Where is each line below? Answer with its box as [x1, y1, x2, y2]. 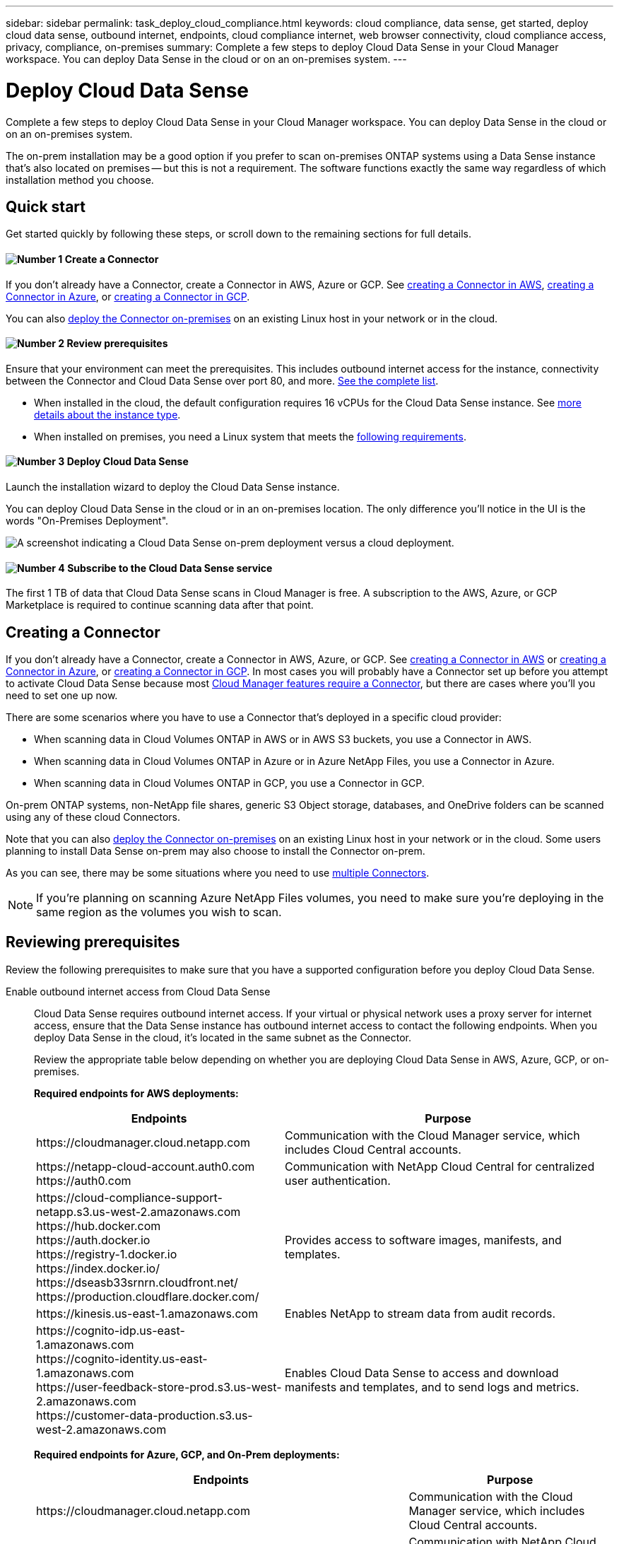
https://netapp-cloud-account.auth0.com [36, 1159, 255, 1174]
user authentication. [285, 1173, 391, 1188]
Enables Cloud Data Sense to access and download [285, 1365, 559, 1380]
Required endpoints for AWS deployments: [34, 1087, 239, 1099]
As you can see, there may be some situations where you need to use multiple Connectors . [6, 867, 430, 879]
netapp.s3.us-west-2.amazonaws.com [36, 1204, 241, 1219]
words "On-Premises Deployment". [6, 515, 169, 527]
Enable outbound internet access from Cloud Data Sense [6, 985, 271, 998]
